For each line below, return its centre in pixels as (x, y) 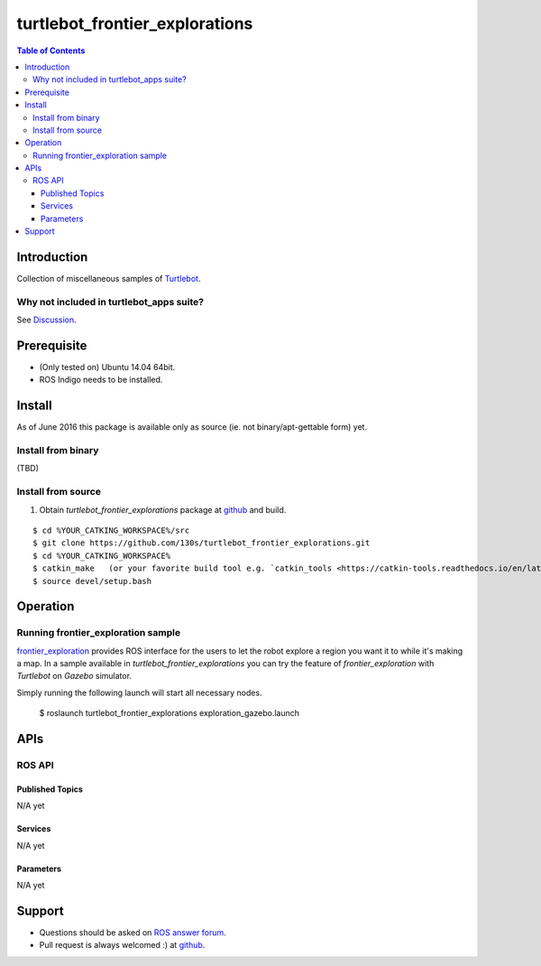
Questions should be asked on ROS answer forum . (133, 932)
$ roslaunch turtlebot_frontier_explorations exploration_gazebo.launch (170, 713)
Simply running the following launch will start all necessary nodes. (139, 692)
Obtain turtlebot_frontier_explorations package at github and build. (163, 509)
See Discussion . (46, 320)
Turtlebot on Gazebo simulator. (74, 676)
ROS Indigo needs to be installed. (101, 380)
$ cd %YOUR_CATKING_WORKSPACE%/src (111, 530)
